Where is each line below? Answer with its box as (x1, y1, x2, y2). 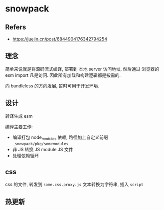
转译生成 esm (5, 113, 33, 119)
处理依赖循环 (12, 153, 39, 159)
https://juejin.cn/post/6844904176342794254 (12, 36, 107, 42)
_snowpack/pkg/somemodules (12, 142, 69, 147)
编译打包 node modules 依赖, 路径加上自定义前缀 (12, 134, 109, 141)
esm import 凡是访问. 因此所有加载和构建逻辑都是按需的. (5, 72, 121, 78)
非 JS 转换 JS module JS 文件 (12, 147, 73, 153)
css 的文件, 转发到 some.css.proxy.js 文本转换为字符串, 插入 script (5, 182, 144, 188)
